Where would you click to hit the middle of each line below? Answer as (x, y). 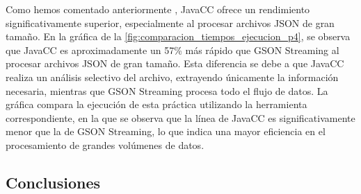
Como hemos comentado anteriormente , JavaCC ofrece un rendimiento (158, 9)
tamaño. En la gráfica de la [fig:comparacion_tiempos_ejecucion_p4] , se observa (178, 36)
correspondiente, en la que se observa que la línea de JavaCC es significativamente (180, 117)
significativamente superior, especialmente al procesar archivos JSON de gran (170, 23)
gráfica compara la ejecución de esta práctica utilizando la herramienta (157, 104)
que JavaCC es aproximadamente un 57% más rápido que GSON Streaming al (173, 50)
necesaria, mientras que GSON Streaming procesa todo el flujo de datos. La (167, 90)
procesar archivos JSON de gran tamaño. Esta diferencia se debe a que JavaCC (175, 63)
